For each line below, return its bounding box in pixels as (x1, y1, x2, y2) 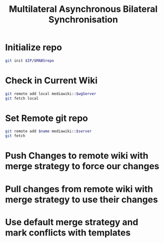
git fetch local (5, 96, 39, 101)
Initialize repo (5, 42, 62, 53)
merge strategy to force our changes (5, 161, 160, 172)
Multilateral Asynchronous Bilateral (9, 3, 158, 15)
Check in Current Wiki (5, 75, 98, 86)
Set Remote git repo (5, 112, 88, 124)
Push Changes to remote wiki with (5, 150, 149, 161)
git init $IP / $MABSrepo (5, 58, 55, 63)
